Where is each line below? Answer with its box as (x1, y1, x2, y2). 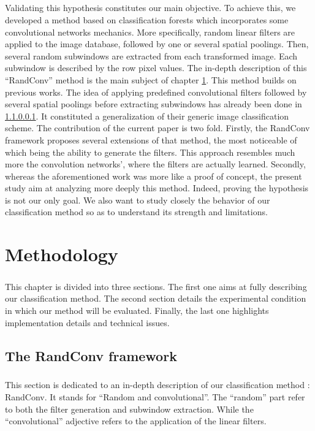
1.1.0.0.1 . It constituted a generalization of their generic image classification (5, 109, 289, 122)
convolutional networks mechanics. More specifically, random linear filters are (5, 25, 295, 38)
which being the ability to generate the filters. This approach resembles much (5, 145, 295, 158)
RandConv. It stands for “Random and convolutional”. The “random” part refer (5, 390, 305, 403)
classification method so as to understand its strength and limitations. (5, 205, 268, 218)
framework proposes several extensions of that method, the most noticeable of (5, 133, 297, 146)
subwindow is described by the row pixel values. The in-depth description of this (5, 61, 307, 74)
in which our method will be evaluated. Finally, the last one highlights (5, 304, 269, 316)
